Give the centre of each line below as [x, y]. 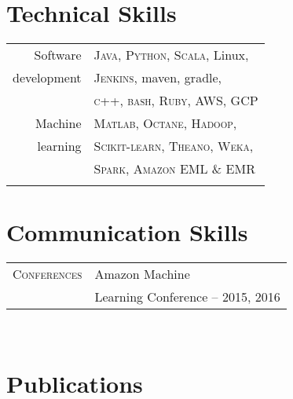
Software [58, 54]
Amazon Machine [142, 273]
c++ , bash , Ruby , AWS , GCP [176, 100]
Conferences [48, 273]
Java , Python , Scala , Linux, [171, 54]
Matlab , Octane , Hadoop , [165, 123]
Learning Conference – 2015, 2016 [187, 296]
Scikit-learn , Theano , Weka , [174, 145]
